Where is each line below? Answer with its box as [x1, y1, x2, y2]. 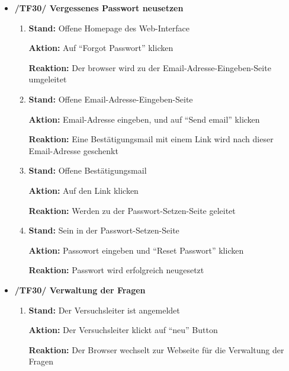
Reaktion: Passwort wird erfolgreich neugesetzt [28, 264, 204, 276]
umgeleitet [28, 73, 67, 85]
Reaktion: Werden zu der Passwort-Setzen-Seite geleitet [28, 204, 236, 216]
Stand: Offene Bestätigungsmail [28, 164, 147, 177]
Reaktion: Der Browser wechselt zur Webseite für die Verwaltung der [28, 343, 284, 356]
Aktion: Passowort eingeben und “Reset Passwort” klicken [28, 244, 244, 256]
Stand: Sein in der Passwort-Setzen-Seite [28, 224, 179, 236]
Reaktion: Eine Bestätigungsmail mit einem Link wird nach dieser [28, 133, 274, 145]
